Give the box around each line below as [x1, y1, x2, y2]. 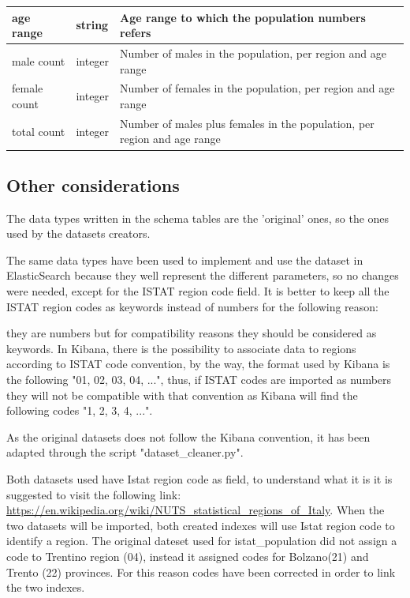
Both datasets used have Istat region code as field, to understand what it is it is [6, 471, 393, 487]
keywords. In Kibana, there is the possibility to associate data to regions [6, 340, 356, 356]
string [76, 17, 109, 33]
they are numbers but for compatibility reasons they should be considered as [6, 325, 377, 341]
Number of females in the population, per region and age [120, 80, 395, 96]
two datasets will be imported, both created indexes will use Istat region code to [6, 517, 395, 533]
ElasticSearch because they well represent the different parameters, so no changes [6, 267, 399, 284]
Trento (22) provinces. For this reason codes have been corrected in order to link [6, 563, 396, 580]
